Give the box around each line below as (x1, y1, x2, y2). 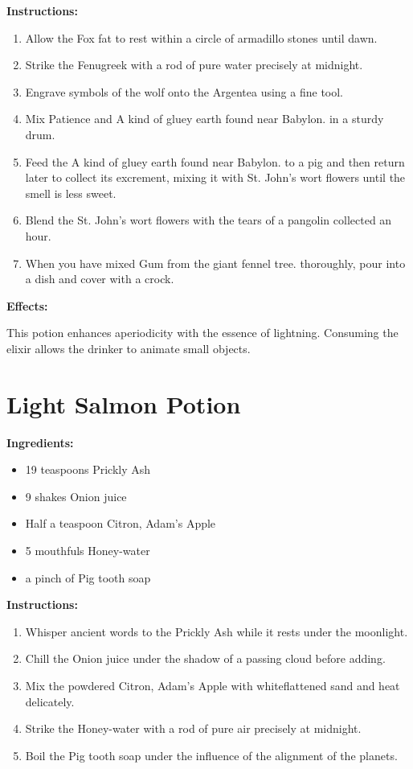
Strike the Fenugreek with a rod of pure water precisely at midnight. (25, 56, 363, 73)
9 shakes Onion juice (25, 487, 127, 504)
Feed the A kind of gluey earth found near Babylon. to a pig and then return (25, 153, 405, 170)
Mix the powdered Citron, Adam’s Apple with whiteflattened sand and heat (25, 676, 400, 693)
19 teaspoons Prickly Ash (25, 461, 151, 478)
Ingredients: (6, 434, 74, 450)
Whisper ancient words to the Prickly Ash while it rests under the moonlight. (25, 623, 408, 639)
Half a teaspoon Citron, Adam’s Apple (25, 515, 216, 532)
